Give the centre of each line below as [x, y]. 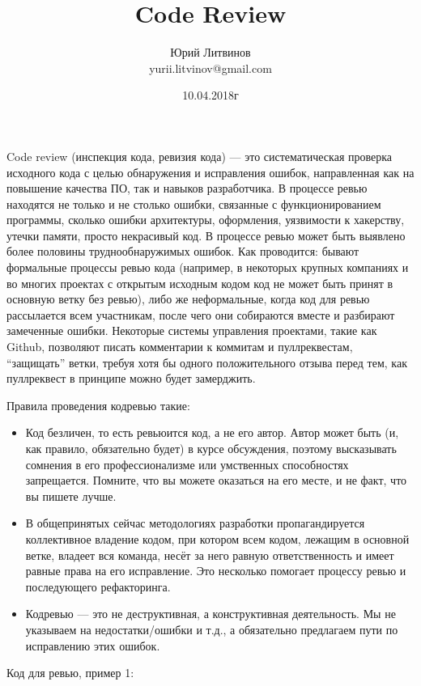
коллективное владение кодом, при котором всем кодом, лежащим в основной [217, 538]
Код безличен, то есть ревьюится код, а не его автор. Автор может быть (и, [212, 432]
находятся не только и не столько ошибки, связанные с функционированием [194, 203]
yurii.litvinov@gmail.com [210, 68]
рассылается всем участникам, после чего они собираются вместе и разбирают [201, 314]
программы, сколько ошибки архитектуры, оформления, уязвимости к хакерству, [206, 220]
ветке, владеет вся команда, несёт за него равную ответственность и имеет [210, 555]
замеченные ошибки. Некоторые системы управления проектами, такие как [192, 330]
